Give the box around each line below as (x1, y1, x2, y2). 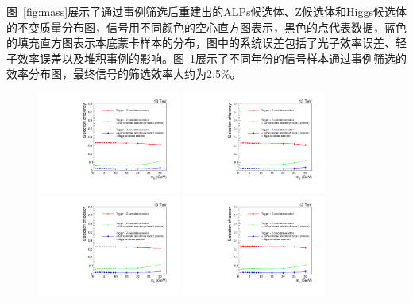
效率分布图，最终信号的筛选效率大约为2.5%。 (6, 65, 241, 82)
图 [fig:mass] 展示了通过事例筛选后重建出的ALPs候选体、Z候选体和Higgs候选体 (6, 3, 407, 19)
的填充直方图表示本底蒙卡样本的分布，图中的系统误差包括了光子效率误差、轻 (6, 34, 407, 51)
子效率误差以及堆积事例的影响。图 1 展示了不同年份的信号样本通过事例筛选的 (6, 49, 407, 66)
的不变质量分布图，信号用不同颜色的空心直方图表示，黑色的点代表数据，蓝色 (6, 18, 407, 35)
